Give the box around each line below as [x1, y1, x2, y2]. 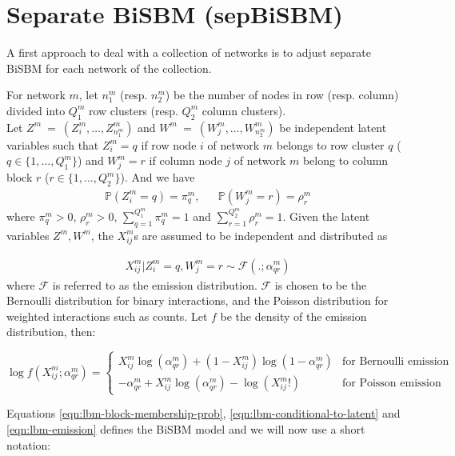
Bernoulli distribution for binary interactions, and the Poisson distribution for [6, 292, 389, 309]
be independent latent [279, 118, 387, 135]
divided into [6, 102, 66, 118]
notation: [6, 436, 51, 453]
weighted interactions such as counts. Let [6, 307, 208, 324]
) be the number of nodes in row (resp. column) [165, 86, 399, 103]
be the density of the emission [220, 307, 367, 324]
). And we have [120, 169, 195, 186]
